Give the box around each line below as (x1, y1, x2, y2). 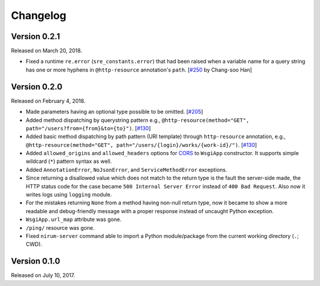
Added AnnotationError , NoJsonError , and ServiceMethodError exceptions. (25, 166, 228, 173)
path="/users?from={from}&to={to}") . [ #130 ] (25, 124, 151, 131)
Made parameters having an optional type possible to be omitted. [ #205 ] (25, 108, 203, 115)
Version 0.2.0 (11, 82, 63, 92)
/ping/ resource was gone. (25, 224, 95, 231)
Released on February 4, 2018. (11, 97, 86, 104)
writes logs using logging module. (25, 191, 112, 198)
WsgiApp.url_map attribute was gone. (25, 216, 121, 223)
